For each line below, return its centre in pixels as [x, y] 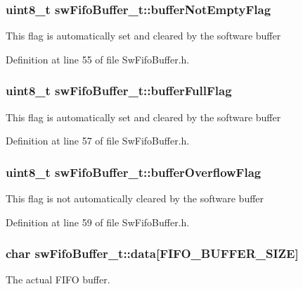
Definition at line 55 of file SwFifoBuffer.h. [98, 59]
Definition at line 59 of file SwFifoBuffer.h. [98, 222]
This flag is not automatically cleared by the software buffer [135, 198]
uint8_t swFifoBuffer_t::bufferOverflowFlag [134, 172]
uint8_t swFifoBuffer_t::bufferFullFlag [119, 91]
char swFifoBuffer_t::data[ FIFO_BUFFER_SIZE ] [152, 253]
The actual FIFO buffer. [58, 279]
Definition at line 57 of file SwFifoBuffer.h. [98, 141]
